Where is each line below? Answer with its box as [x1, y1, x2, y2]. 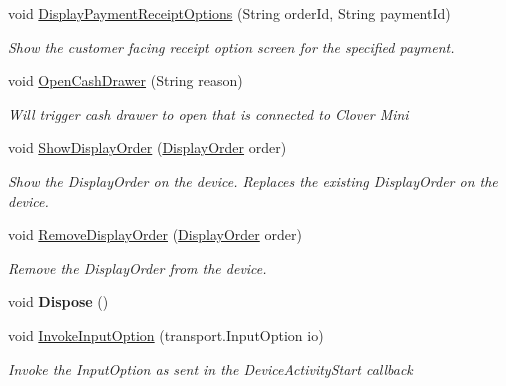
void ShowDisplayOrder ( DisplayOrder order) [8, 137, 287, 158]
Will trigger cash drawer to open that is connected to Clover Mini [8, 103, 409, 124]
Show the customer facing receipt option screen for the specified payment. [8, 36, 455, 57]
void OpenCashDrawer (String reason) [8, 70, 243, 91]
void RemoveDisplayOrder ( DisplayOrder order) [8, 224, 302, 245]
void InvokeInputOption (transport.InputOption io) [8, 324, 324, 345]
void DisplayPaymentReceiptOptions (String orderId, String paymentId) [8, 3, 451, 23]
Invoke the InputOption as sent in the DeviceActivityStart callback [8, 358, 413, 379]
